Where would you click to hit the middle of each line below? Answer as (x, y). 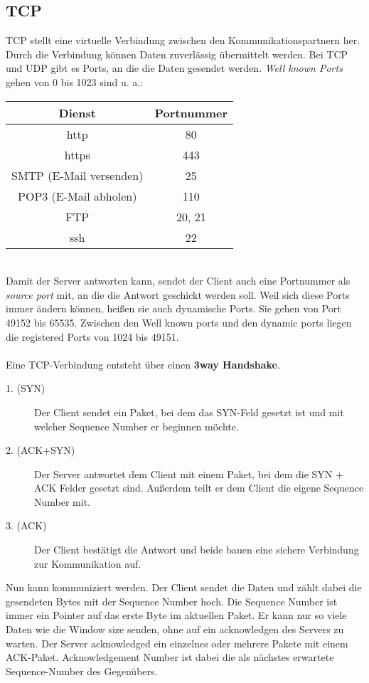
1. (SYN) (26, 388)
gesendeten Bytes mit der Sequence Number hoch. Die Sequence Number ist (172, 601)
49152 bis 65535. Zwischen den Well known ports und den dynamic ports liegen (179, 322)
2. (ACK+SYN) (41, 450)
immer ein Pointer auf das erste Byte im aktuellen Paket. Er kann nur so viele (176, 615)
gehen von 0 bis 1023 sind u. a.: (75, 81)
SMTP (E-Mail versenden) (77, 175)
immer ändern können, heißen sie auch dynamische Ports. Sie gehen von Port (173, 308)
